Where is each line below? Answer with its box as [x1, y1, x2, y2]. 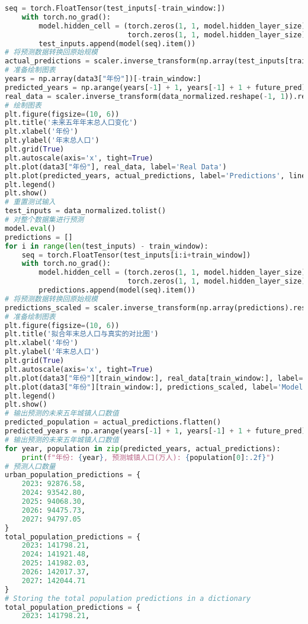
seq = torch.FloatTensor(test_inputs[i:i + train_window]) [21, 250, 251, 259]
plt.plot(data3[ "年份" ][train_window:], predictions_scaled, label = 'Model [5, 382, 303, 391]
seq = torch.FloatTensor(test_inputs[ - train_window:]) [5, 4, 226, 12]
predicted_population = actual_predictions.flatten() [5, 418, 222, 427]
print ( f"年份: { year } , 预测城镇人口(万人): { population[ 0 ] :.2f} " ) [21, 453, 275, 462]
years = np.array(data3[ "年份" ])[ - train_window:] [5, 75, 201, 83]
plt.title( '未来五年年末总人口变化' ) [5, 118, 137, 127]
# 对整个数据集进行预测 [5, 215, 84, 224]
